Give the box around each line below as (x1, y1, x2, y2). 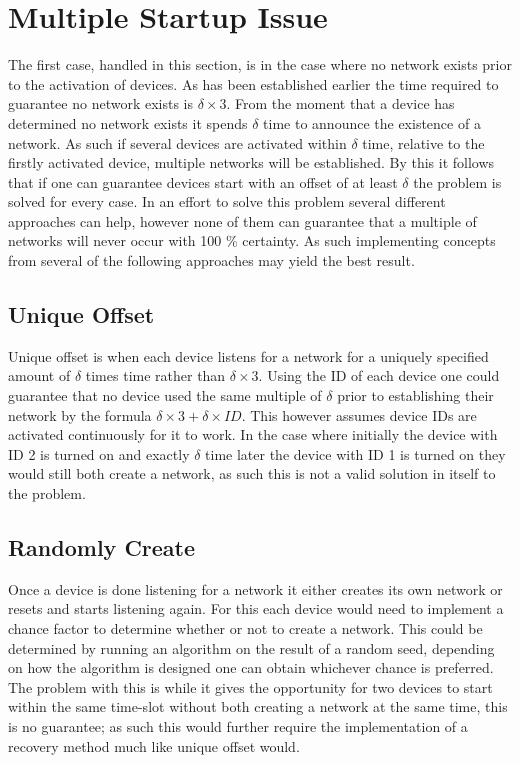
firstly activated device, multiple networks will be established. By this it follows (8, 152, 495, 173)
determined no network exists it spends (8, 112, 248, 133)
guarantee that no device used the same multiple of (8, 385, 322, 406)
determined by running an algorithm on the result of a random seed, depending (8, 637, 495, 658)
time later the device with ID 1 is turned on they (205, 443, 506, 464)
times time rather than (85, 365, 226, 386)
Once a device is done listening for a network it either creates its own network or (8, 578, 503, 599)
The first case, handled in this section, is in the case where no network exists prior (8, 54, 512, 75)
